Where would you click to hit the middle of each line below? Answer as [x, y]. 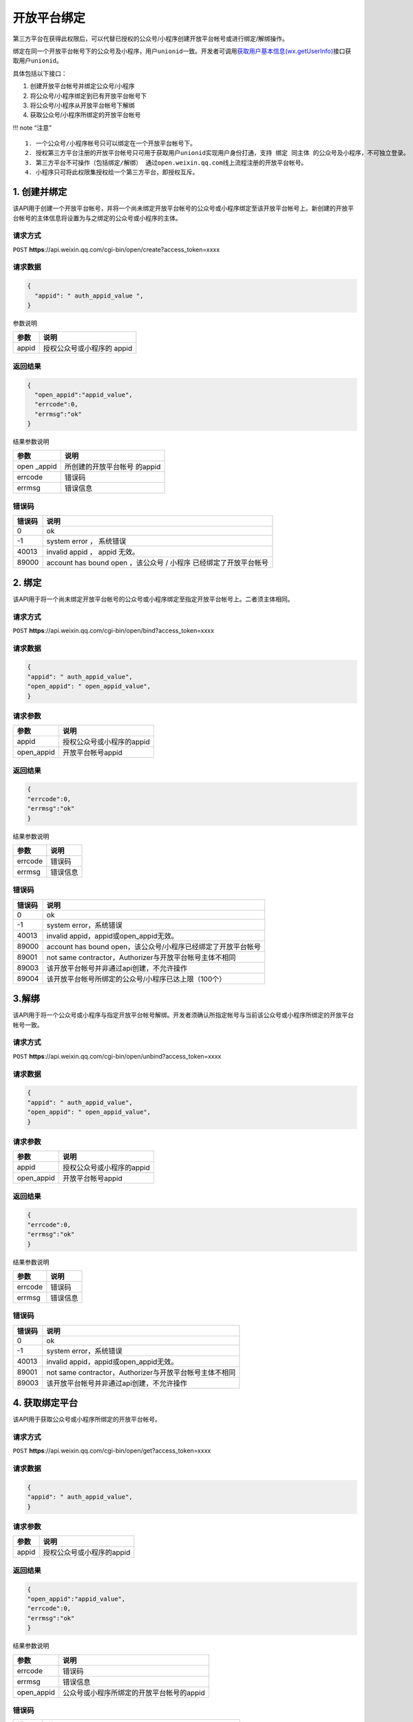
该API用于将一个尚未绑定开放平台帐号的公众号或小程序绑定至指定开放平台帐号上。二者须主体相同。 [153, 599]
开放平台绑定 [49, 18]
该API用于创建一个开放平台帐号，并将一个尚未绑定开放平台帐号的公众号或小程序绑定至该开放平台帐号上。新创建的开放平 [183, 208]
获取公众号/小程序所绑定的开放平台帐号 [85, 115]
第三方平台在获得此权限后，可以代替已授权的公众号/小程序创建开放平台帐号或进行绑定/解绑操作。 [151, 39]
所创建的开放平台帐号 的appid [113, 467]
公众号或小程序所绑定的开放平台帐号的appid [134, 1692]
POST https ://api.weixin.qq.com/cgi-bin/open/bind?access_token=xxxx [114, 630]
